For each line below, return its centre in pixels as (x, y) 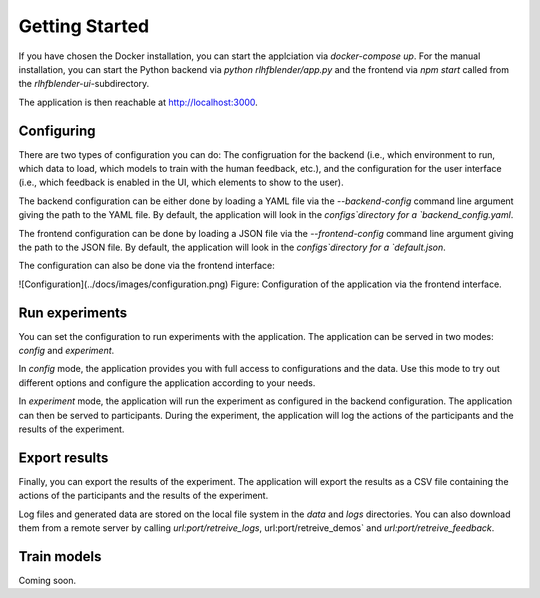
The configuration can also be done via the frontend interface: (146, 266)
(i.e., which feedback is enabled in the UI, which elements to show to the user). (181, 182)
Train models (60, 556)
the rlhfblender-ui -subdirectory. (84, 84)
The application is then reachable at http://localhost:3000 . (138, 102)
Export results (63, 457)
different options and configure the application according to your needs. (167, 382)
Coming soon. (47, 580)
